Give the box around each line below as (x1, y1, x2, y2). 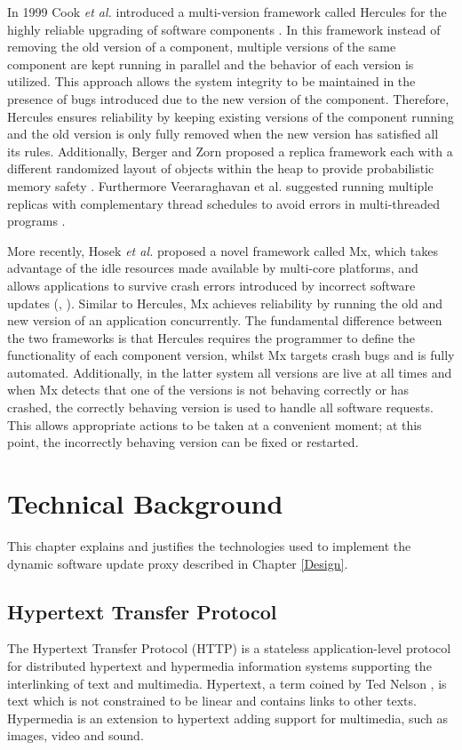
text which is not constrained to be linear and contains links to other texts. (7, 691, 417, 710)
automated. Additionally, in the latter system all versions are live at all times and (7, 363, 452, 381)
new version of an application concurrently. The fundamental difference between (7, 311, 442, 330)
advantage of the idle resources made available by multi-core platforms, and (7, 259, 418, 277)
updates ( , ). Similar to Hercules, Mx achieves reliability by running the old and (7, 293, 443, 312)
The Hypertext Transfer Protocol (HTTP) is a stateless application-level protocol (7, 639, 451, 658)
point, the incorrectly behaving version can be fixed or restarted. (7, 433, 359, 451)
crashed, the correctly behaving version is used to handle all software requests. (7, 398, 434, 417)
